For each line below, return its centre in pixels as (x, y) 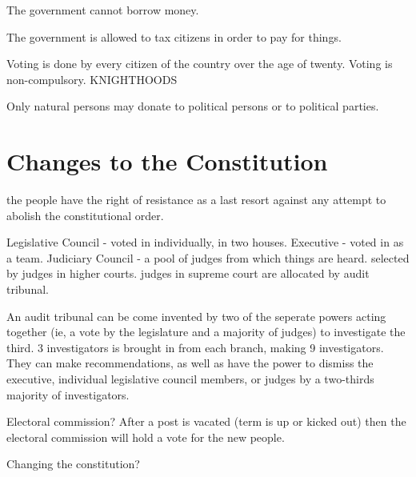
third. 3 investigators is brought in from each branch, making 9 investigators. (195, 347)
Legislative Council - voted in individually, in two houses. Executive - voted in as (205, 242)
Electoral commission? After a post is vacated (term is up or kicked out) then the (206, 421)
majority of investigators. (68, 394)
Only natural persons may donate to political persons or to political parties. (193, 106)
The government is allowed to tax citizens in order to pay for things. (174, 36)
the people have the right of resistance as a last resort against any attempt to (196, 200)
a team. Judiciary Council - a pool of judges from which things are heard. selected (208, 257)
